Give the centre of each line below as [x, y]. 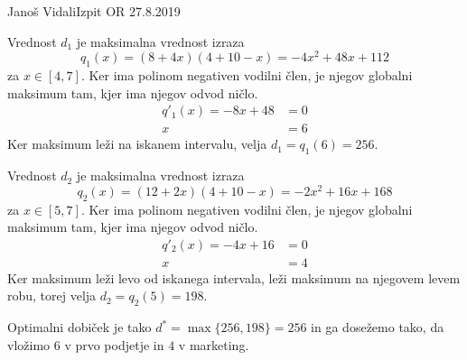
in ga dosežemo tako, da [378, 327]
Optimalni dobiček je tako [79, 327]
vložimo [29, 344]
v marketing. [214, 344]
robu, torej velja [52, 295]
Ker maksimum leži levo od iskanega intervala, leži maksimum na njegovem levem [234, 277]
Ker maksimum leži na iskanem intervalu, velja [137, 144]
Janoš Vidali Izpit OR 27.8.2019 [94, 11]
